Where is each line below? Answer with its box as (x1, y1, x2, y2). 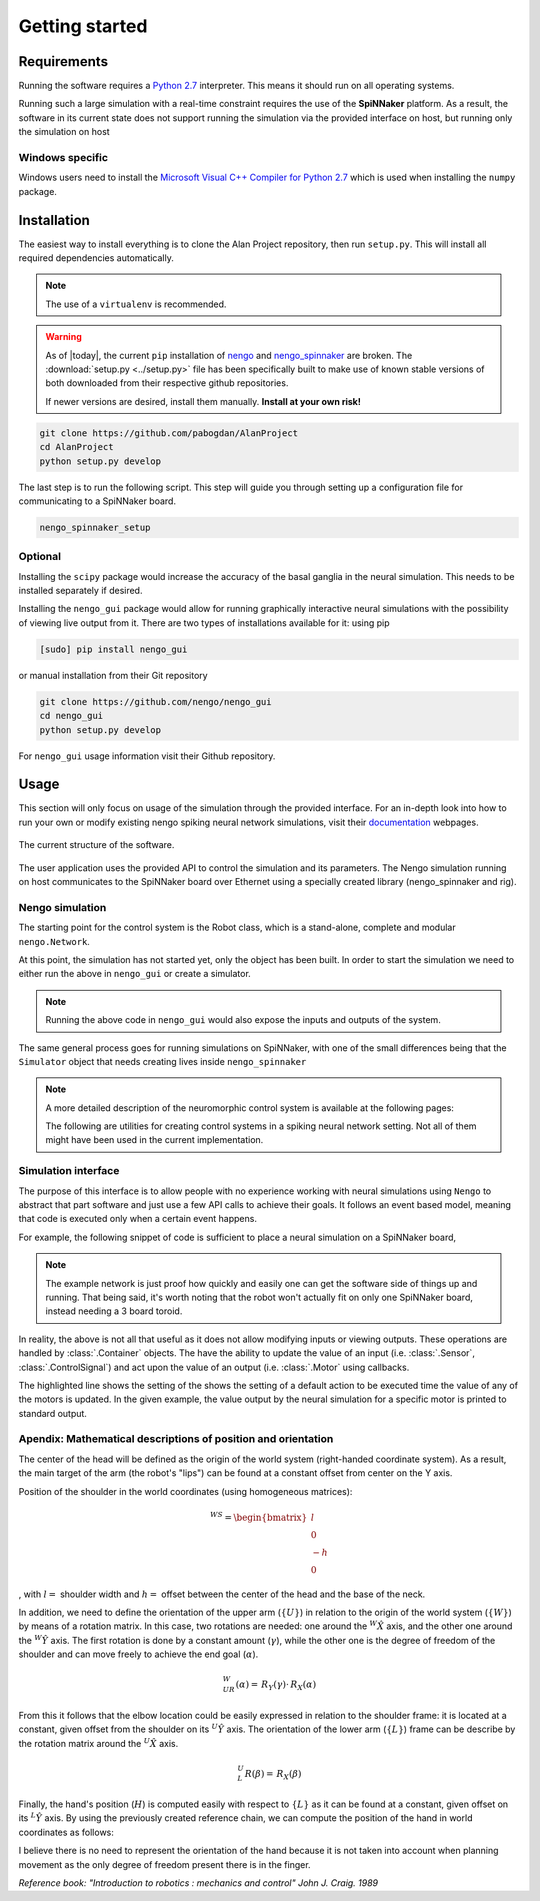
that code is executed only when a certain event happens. (18, 1213, 257, 1225)
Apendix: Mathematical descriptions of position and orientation (18, 1432, 334, 1446)
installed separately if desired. (18, 585, 143, 597)
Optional (18, 550, 62, 564)
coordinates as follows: (18, 1826, 115, 1838)
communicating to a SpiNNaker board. (18, 495, 177, 507)
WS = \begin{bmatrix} (210, 1510, 308, 1523)
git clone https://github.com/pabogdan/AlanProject (39, 427, 299, 439)
